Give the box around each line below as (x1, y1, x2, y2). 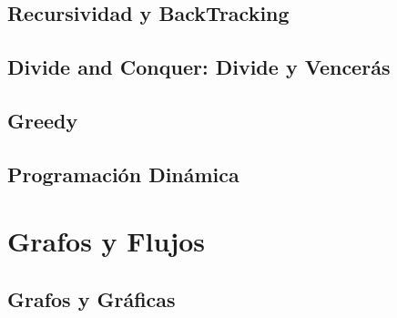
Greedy (7, 106, 78, 134)
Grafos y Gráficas (7, 284, 176, 313)
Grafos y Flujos (7, 222, 206, 260)
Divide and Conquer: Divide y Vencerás (7, 53, 391, 81)
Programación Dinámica (7, 159, 239, 188)
